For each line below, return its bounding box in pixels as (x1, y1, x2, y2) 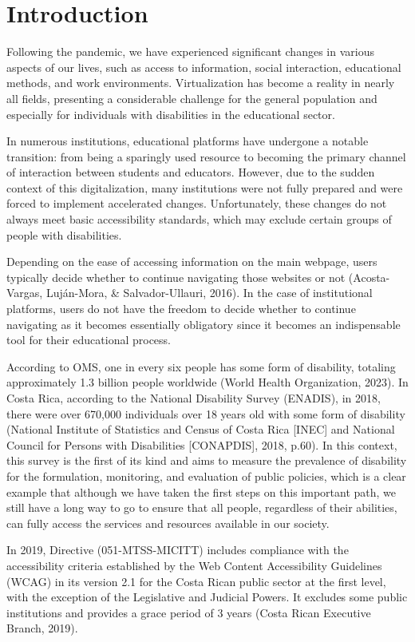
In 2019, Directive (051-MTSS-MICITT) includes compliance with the (6, 541, 349, 558)
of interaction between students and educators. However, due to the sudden (6, 164, 375, 180)
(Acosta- (348, 268, 390, 285)
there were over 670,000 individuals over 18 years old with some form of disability (6, 405, 405, 422)
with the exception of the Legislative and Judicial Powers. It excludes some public (6, 588, 408, 605)
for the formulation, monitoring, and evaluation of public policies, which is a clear (6, 467, 406, 484)
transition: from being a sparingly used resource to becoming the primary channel (6, 148, 406, 164)
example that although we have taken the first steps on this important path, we (6, 483, 397, 500)
